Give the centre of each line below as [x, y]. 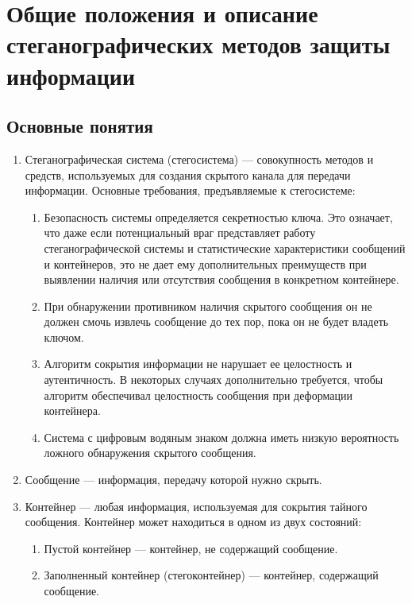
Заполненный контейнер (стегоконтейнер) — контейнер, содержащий [211, 575]
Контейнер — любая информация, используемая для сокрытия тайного [196, 506]
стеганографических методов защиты [198, 44]
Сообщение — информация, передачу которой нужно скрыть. [173, 480]
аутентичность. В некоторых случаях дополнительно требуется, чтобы [214, 379]
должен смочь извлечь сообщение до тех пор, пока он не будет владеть [216, 321]
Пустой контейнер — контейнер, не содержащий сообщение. [191, 548]
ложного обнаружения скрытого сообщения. [150, 453]
